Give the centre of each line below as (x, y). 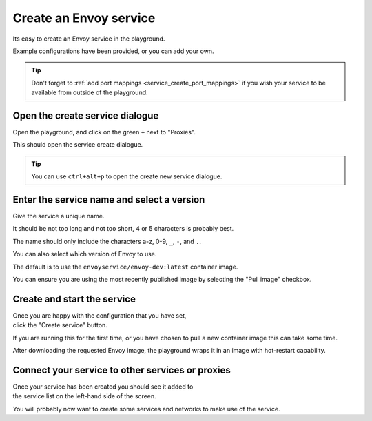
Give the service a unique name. (59, 216)
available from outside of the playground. (90, 92)
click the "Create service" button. (60, 325)
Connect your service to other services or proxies (122, 370)
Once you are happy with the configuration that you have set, (100, 315)
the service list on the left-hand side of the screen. (84, 396)
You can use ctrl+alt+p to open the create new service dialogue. (127, 176)
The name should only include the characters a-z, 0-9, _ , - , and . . (107, 241)
